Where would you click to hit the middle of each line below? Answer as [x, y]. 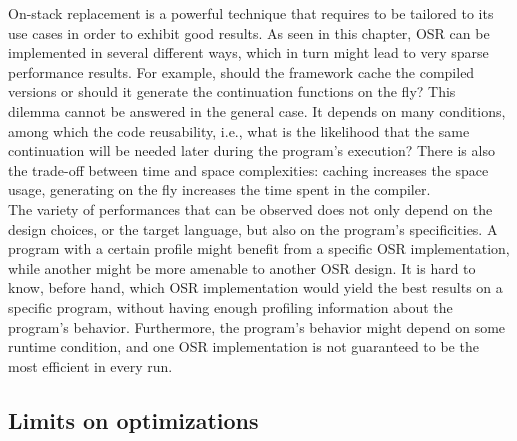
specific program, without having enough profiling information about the [230, 306]
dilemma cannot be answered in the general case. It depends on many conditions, [257, 110]
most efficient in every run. [90, 365]
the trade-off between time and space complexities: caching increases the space [248, 169]
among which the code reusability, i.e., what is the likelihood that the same [239, 130]
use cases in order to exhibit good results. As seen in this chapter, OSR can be [249, 32]
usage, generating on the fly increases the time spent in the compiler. [219, 189]
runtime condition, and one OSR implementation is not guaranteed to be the [243, 346]
